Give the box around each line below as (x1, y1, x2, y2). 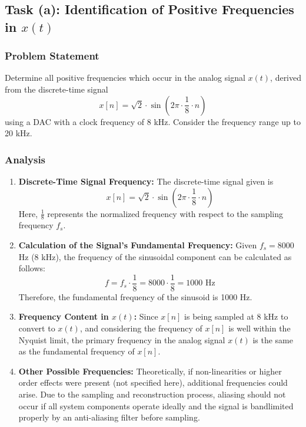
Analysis (5, 152, 46, 166)
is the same (252, 333, 293, 346)
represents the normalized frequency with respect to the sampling (47, 207, 283, 219)
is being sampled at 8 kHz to (184, 310, 288, 323)
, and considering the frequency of (79, 322, 202, 334)
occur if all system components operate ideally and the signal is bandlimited (18, 399, 294, 412)
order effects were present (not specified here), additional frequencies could (18, 376, 288, 389)
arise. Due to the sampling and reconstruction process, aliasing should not (18, 388, 286, 400)
